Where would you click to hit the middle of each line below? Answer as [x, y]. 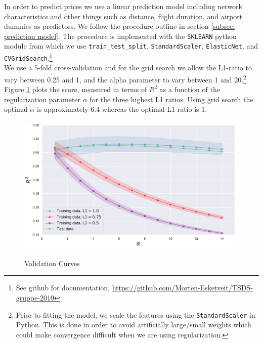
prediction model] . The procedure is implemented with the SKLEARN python [120, 36]
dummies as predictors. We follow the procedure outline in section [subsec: [120, 26]
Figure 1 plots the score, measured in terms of [76, 89]
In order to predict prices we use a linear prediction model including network [123, 6]
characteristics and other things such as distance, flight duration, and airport [123, 16]
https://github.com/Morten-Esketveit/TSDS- [182, 288]
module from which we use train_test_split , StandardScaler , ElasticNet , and [131, 46]
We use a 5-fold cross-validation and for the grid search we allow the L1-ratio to [128, 68]
